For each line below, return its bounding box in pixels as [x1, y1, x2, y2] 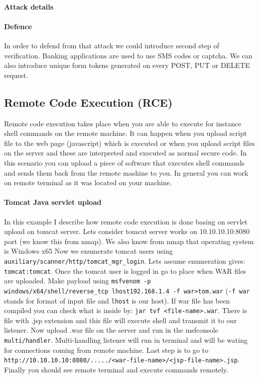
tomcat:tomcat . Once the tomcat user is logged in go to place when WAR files [4, 265, 246, 276]
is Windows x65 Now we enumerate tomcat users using [4, 246, 173, 256]
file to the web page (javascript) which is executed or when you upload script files [4, 137, 255, 148]
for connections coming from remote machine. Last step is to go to [4, 344, 208, 355]
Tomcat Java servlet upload [4, 197, 101, 207]
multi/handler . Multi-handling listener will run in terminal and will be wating [4, 335, 247, 345]
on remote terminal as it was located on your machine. [4, 177, 172, 188]
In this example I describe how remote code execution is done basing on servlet [4, 216, 248, 226]
